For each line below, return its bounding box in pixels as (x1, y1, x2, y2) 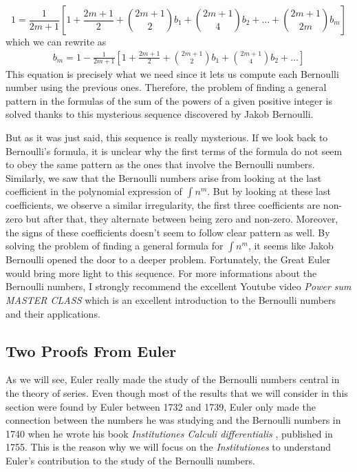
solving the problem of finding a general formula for (6, 238, 224, 253)
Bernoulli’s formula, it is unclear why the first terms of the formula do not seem (6, 143, 343, 158)
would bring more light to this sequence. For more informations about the (6, 265, 317, 280)
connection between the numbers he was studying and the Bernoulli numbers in (6, 413, 341, 427)
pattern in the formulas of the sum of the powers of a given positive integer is (6, 93, 332, 107)
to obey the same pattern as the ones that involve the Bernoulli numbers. (6, 157, 315, 172)
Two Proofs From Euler (6, 340, 177, 361)
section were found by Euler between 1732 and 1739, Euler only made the (6, 399, 316, 413)
